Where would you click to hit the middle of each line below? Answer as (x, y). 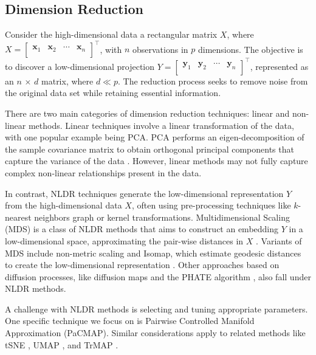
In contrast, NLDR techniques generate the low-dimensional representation (144, 193)
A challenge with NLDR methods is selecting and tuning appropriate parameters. (156, 308)
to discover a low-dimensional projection (80, 66)
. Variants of (279, 240)
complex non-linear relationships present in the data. (103, 172)
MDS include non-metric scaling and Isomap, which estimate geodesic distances (153, 253)
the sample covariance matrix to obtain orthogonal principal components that (149, 149)
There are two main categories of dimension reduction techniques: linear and (147, 113)
